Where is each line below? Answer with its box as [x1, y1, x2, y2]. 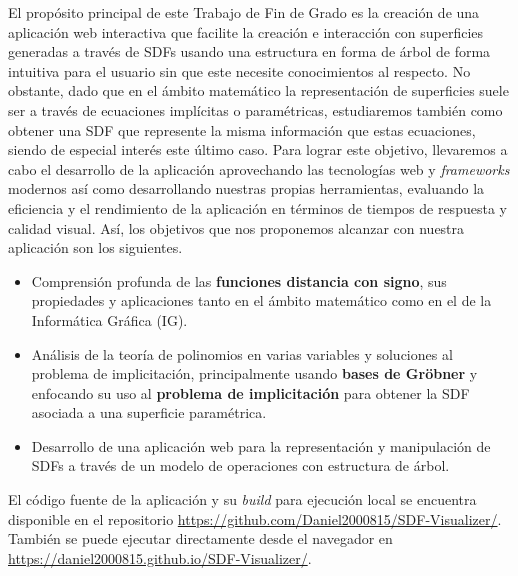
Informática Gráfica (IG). [31, 309, 188, 330]
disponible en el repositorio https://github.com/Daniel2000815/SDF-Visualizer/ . [8, 508, 502, 529]
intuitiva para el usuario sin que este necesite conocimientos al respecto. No [8, 60, 471, 81]
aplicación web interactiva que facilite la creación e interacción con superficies [8, 21, 484, 42]
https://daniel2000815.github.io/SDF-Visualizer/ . [8, 547, 312, 568]
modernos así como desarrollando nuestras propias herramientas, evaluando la [8, 178, 485, 199]
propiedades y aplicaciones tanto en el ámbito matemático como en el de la [31, 290, 492, 311]
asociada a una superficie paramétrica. [31, 402, 267, 423]
